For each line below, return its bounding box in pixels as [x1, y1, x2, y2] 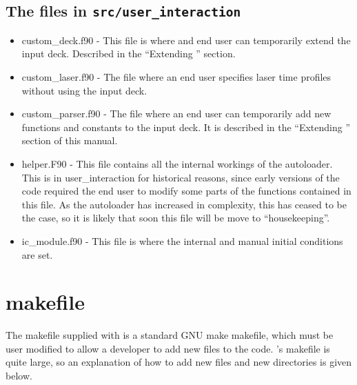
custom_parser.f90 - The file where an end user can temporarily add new [21, 106, 331, 121]
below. [6, 368, 32, 382]
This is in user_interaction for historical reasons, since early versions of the [21, 170, 340, 184]
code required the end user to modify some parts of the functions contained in [21, 184, 351, 198]
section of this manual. [21, 133, 118, 148]
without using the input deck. [21, 83, 147, 97]
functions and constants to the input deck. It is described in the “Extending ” [21, 119, 351, 134]
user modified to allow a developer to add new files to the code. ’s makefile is [6, 341, 330, 355]
